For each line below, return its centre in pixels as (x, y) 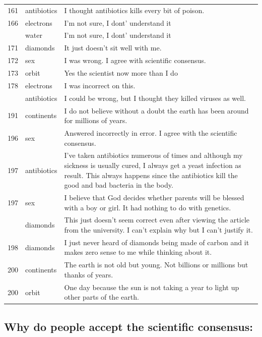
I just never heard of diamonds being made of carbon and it (157, 242)
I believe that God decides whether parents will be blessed (154, 197)
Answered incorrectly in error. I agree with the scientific (151, 132)
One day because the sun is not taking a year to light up (152, 287)
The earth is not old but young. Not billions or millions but (156, 265)
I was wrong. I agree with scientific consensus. (135, 60)
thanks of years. (89, 274)
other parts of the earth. (102, 297)
